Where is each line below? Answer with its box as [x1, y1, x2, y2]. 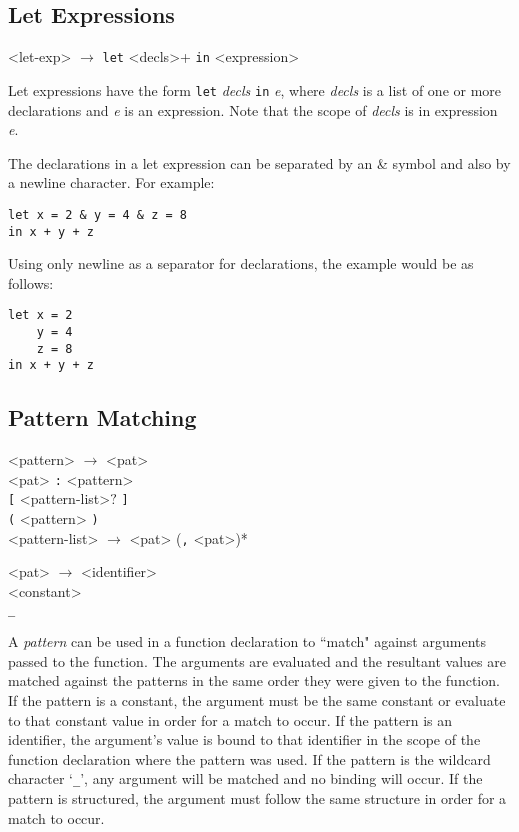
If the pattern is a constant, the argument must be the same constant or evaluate [8, 690, 506, 711]
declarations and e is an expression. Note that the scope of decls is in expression [8, 99, 498, 120]
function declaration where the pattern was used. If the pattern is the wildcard [8, 748, 491, 769]
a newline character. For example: [8, 172, 215, 193]
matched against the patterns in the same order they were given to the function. [8, 670, 500, 691]
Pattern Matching [8, 402, 197, 433]
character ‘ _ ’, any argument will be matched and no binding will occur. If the [8, 768, 483, 789]
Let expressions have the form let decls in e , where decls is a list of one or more [8, 79, 502, 100]
